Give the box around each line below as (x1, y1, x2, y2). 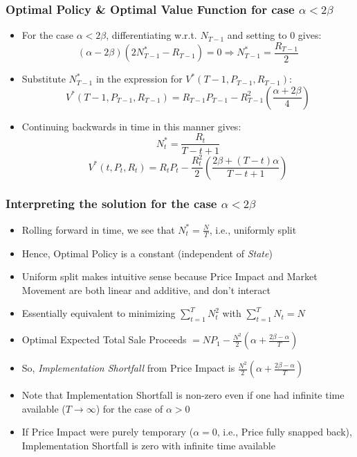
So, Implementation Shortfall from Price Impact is (21, 361, 235, 375)
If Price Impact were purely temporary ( (21, 424, 194, 439)
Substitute (21, 71, 66, 86)
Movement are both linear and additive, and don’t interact (21, 282, 271, 297)
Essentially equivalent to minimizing (21, 306, 176, 320)
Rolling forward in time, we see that (21, 222, 175, 236)
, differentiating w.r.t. (106, 28, 197, 42)
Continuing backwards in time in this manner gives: (21, 119, 241, 133)
